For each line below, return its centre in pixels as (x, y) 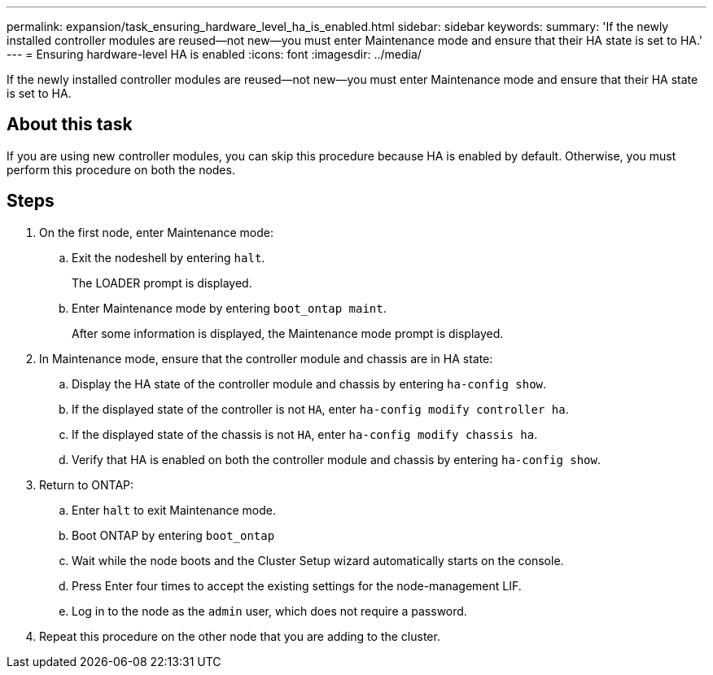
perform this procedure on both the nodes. (121, 169)
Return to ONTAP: (87, 484)
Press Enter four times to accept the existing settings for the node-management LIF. (297, 585)
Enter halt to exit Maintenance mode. (174, 510)
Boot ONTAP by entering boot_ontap (173, 535)
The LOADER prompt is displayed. (162, 283)
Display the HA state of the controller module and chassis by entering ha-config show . (309, 384)
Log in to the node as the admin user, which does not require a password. (269, 611)
